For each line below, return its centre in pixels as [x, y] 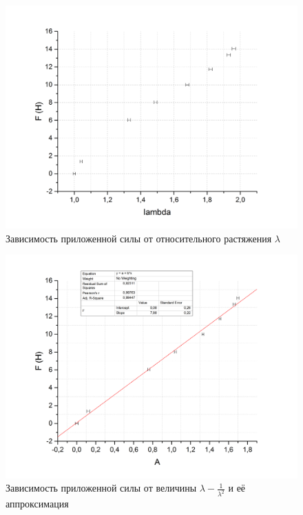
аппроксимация [37, 504]
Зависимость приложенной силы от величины [101, 488]
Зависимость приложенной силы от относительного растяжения [139, 238]
